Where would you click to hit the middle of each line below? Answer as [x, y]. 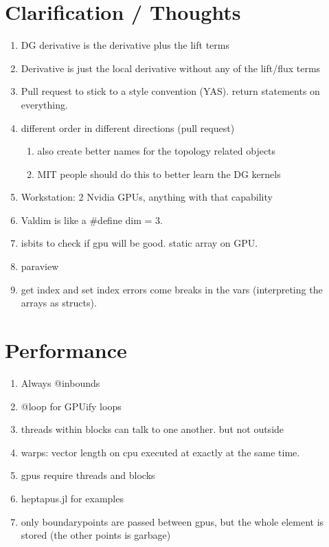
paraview [40, 266]
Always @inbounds [60, 382]
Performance [66, 350]
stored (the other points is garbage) [96, 535]
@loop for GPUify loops [71, 406]
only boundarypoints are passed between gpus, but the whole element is [172, 521]
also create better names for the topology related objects [157, 151]
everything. [44, 104]
